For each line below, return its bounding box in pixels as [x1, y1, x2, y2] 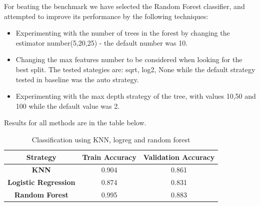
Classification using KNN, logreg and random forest [31, 134, 190, 144]
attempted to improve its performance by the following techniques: [4, 11, 208, 21]
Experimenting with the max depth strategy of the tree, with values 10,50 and [15, 91, 256, 101]
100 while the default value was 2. [15, 100, 120, 111]
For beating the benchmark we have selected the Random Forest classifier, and [4, 1, 245, 11]
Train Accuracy [82, 151, 136, 162]
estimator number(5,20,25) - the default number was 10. [15, 37, 188, 48]
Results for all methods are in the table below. [4, 117, 146, 128]
